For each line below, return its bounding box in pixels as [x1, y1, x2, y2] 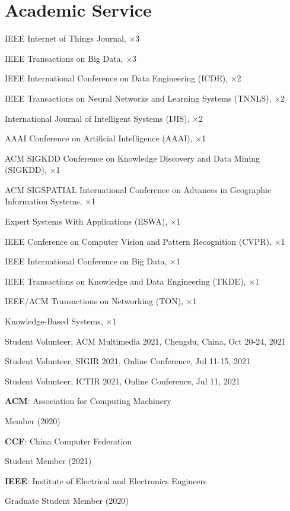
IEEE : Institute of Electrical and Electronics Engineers [5, 474, 207, 487]
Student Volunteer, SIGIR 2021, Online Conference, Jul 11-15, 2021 [5, 355, 250, 367]
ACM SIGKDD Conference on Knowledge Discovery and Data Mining [5, 152, 260, 164]
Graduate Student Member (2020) [5, 494, 129, 507]
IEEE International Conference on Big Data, [5, 255, 167, 267]
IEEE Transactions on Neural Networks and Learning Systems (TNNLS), [5, 92, 272, 104]
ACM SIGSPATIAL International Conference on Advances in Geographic [5, 183, 272, 195]
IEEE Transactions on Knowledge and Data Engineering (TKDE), [5, 275, 246, 287]
